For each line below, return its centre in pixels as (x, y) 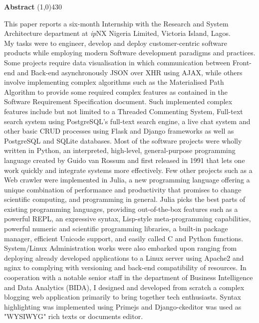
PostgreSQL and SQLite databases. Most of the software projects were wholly (123, 140)
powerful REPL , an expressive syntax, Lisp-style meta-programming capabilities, (128, 219)
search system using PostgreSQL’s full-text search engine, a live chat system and (127, 121)
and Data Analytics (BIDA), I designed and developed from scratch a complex (124, 287)
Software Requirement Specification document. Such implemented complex (118, 101)
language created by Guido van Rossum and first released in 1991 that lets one (125, 160)
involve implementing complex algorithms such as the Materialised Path (114, 82)
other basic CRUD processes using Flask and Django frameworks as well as (119, 131)
